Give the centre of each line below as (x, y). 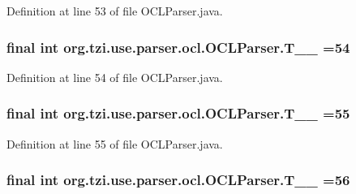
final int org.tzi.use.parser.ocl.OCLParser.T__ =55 (178, 113)
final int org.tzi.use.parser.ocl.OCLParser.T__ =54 (178, 47)
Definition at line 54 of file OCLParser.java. (115, 77)
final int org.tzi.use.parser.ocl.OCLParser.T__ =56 (178, 180)
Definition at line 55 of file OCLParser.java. (115, 143)
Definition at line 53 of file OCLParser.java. (115, 11)
